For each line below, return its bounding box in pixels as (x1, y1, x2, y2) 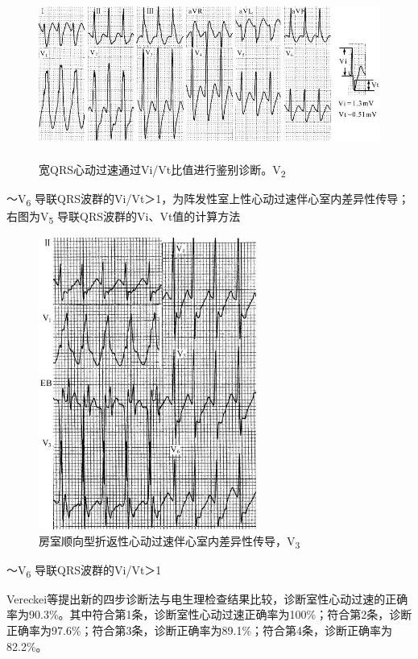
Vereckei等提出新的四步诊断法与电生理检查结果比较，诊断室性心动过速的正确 (6, 590, 408, 607)
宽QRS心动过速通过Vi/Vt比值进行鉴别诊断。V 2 (39, 160, 286, 180)
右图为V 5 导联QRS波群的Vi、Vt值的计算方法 (6, 207, 241, 226)
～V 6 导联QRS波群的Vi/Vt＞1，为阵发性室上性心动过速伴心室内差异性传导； (6, 189, 410, 209)
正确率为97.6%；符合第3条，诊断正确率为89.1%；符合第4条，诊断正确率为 (6, 621, 393, 638)
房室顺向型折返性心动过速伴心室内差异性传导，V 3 (39, 532, 300, 551)
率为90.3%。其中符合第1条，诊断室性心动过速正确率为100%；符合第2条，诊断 (6, 606, 412, 623)
